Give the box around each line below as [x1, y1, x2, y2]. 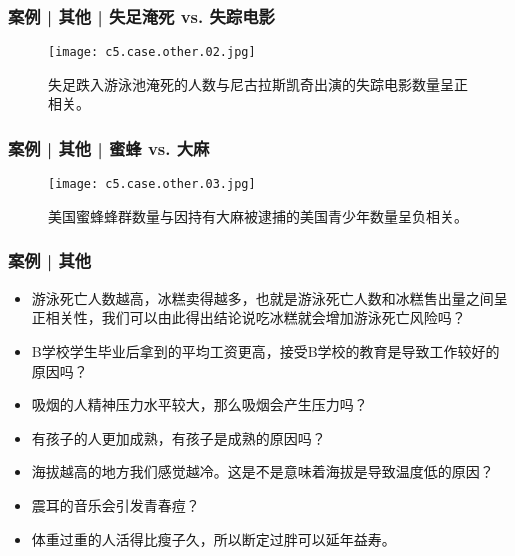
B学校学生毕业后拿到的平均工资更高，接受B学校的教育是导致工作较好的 [31, 340, 500, 361]
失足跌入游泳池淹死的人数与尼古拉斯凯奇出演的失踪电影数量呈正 [48, 73, 468, 94]
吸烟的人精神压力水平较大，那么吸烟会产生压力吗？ [31, 394, 368, 415]
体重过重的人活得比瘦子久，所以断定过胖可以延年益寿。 [31, 528, 396, 549]
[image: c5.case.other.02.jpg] [48, 45, 256, 60]
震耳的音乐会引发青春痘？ [31, 494, 200, 515]
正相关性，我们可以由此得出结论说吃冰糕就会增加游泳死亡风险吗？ [31, 307, 466, 328]
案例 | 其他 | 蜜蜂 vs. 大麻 [8, 135, 210, 160]
